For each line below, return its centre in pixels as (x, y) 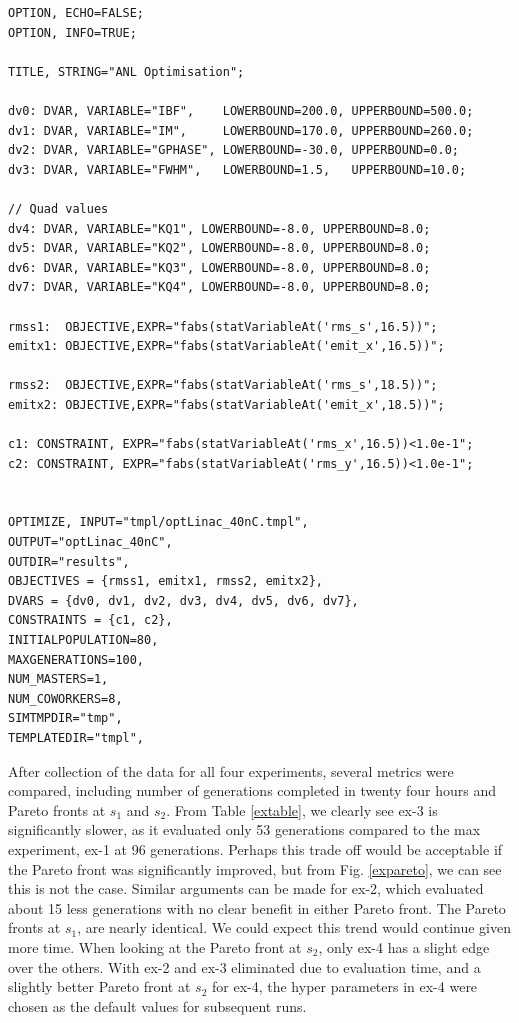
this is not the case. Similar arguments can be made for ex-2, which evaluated (246, 888)
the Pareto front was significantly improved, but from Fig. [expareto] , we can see (255, 868)
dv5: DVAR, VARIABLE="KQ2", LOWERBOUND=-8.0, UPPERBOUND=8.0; (219, 248)
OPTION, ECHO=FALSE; (76, 13)
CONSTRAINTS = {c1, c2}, (90, 620)
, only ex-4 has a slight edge (404, 946)
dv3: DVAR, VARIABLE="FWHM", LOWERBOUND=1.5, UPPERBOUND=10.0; (237, 169)
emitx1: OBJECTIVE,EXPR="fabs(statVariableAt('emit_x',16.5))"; (226, 346)
